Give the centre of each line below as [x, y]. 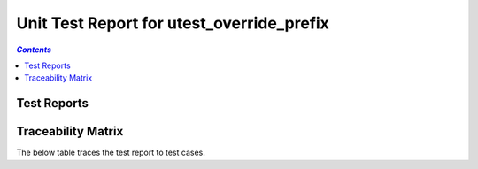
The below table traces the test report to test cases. [111, 153]
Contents [34, 50]
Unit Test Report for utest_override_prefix [173, 23]
